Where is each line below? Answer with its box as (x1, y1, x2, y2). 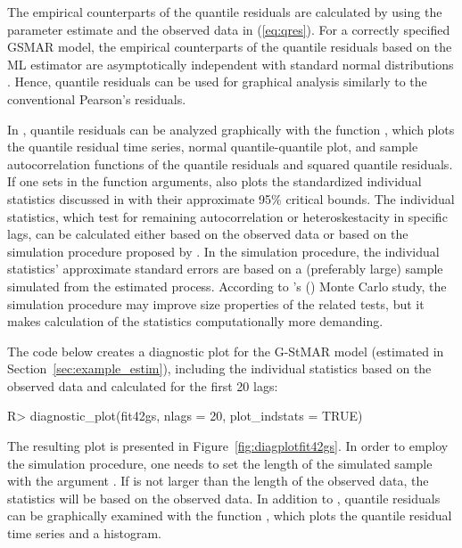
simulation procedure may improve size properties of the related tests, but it (7, 294, 425, 313)
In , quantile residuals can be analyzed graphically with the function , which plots (7, 119, 455, 138)
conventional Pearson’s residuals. (7, 89, 186, 108)
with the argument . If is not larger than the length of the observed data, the (7, 471, 429, 490)
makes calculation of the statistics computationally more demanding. (7, 312, 384, 331)
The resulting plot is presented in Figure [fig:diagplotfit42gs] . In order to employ (7, 437, 449, 455)
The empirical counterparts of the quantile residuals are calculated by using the (7, 3, 442, 20)
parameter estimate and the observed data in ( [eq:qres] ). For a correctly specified (7, 20, 450, 38)
